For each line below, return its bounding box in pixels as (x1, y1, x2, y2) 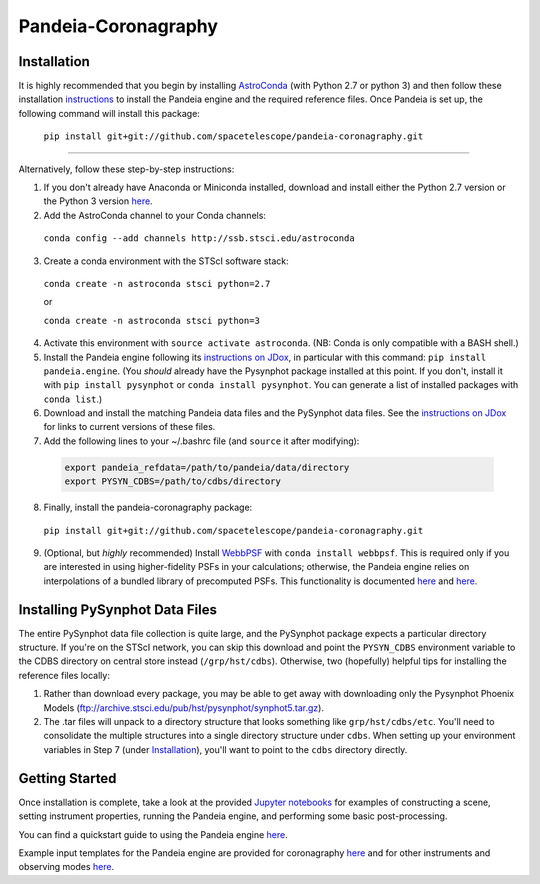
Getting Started (18, 770, 117, 787)
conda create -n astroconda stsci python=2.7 (43, 278, 271, 289)
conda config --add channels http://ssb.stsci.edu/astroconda (43, 233, 355, 244)
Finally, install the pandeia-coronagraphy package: (43, 501, 253, 514)
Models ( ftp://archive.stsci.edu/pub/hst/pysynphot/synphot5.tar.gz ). (43, 701, 325, 714)
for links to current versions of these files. (43, 421, 216, 433)
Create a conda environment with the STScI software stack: (43, 255, 289, 267)
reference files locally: (18, 669, 110, 681)
